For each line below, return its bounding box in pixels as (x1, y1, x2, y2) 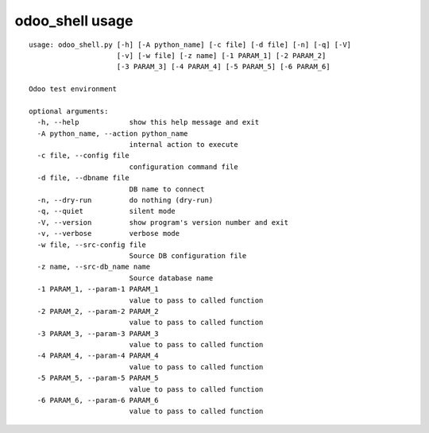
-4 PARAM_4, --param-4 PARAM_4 (37, 351, 159, 361)
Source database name (129, 273, 214, 282)
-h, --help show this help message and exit (37, 118, 260, 127)
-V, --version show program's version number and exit (37, 218, 289, 226)
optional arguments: (29, 106, 109, 115)
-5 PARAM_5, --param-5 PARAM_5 (37, 373, 159, 383)
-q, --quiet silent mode (37, 207, 176, 216)
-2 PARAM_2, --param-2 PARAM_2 (37, 307, 159, 315)
